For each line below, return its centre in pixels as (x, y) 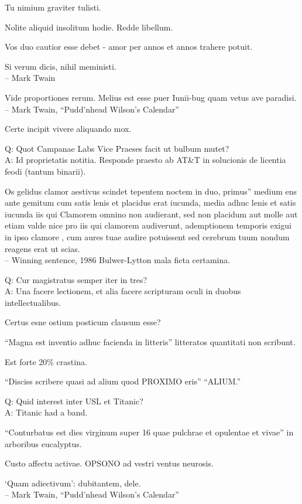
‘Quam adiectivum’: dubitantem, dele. (73, 483)
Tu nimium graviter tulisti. (53, 7)
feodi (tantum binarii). (45, 171)
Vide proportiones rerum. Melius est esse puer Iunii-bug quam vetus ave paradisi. (151, 97)
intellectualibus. (33, 302)
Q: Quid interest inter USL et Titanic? (74, 401)
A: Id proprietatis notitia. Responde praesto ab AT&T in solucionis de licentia (145, 160)
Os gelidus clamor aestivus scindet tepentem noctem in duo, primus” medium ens (151, 191)
